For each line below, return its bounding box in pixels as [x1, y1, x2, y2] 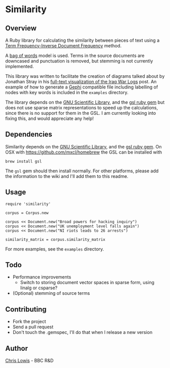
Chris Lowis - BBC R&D [5, 357, 54, 364]
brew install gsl [5, 159, 42, 164]
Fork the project [12, 319, 47, 325]
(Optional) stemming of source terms [12, 290, 90, 296]
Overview [5, 24, 37, 33]
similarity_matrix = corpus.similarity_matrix [5, 237, 106, 242]
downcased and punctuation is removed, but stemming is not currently [5, 58, 153, 64]
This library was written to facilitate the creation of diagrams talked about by [5, 73, 165, 79]
